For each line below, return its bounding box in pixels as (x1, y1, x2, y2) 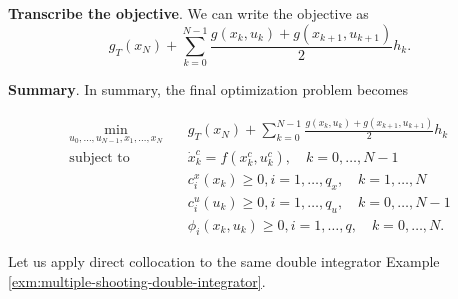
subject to (69, 150, 130, 165)
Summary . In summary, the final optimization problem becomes (8, 79, 409, 100)
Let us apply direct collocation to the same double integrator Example (8, 251, 440, 272)
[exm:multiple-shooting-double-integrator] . (8, 271, 266, 292)
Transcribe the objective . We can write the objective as (8, 3, 369, 23)
